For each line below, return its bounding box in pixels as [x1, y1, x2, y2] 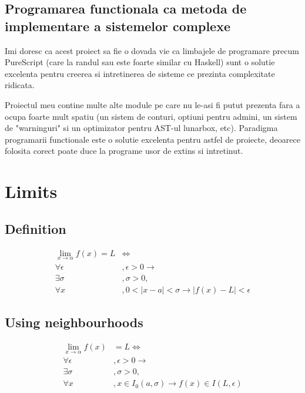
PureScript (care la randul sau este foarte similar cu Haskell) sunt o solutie [5, 56, 275, 68]
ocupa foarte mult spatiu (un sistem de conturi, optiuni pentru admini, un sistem [5, 110, 297, 122]
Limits [5, 179, 58, 203]
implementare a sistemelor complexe [5, 16, 231, 35]
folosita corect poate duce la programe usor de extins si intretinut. [5, 145, 243, 157]
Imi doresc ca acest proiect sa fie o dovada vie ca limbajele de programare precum [5, 44, 299, 56]
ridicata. [5, 79, 35, 91]
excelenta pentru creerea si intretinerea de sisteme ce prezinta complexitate [5, 67, 275, 79]
